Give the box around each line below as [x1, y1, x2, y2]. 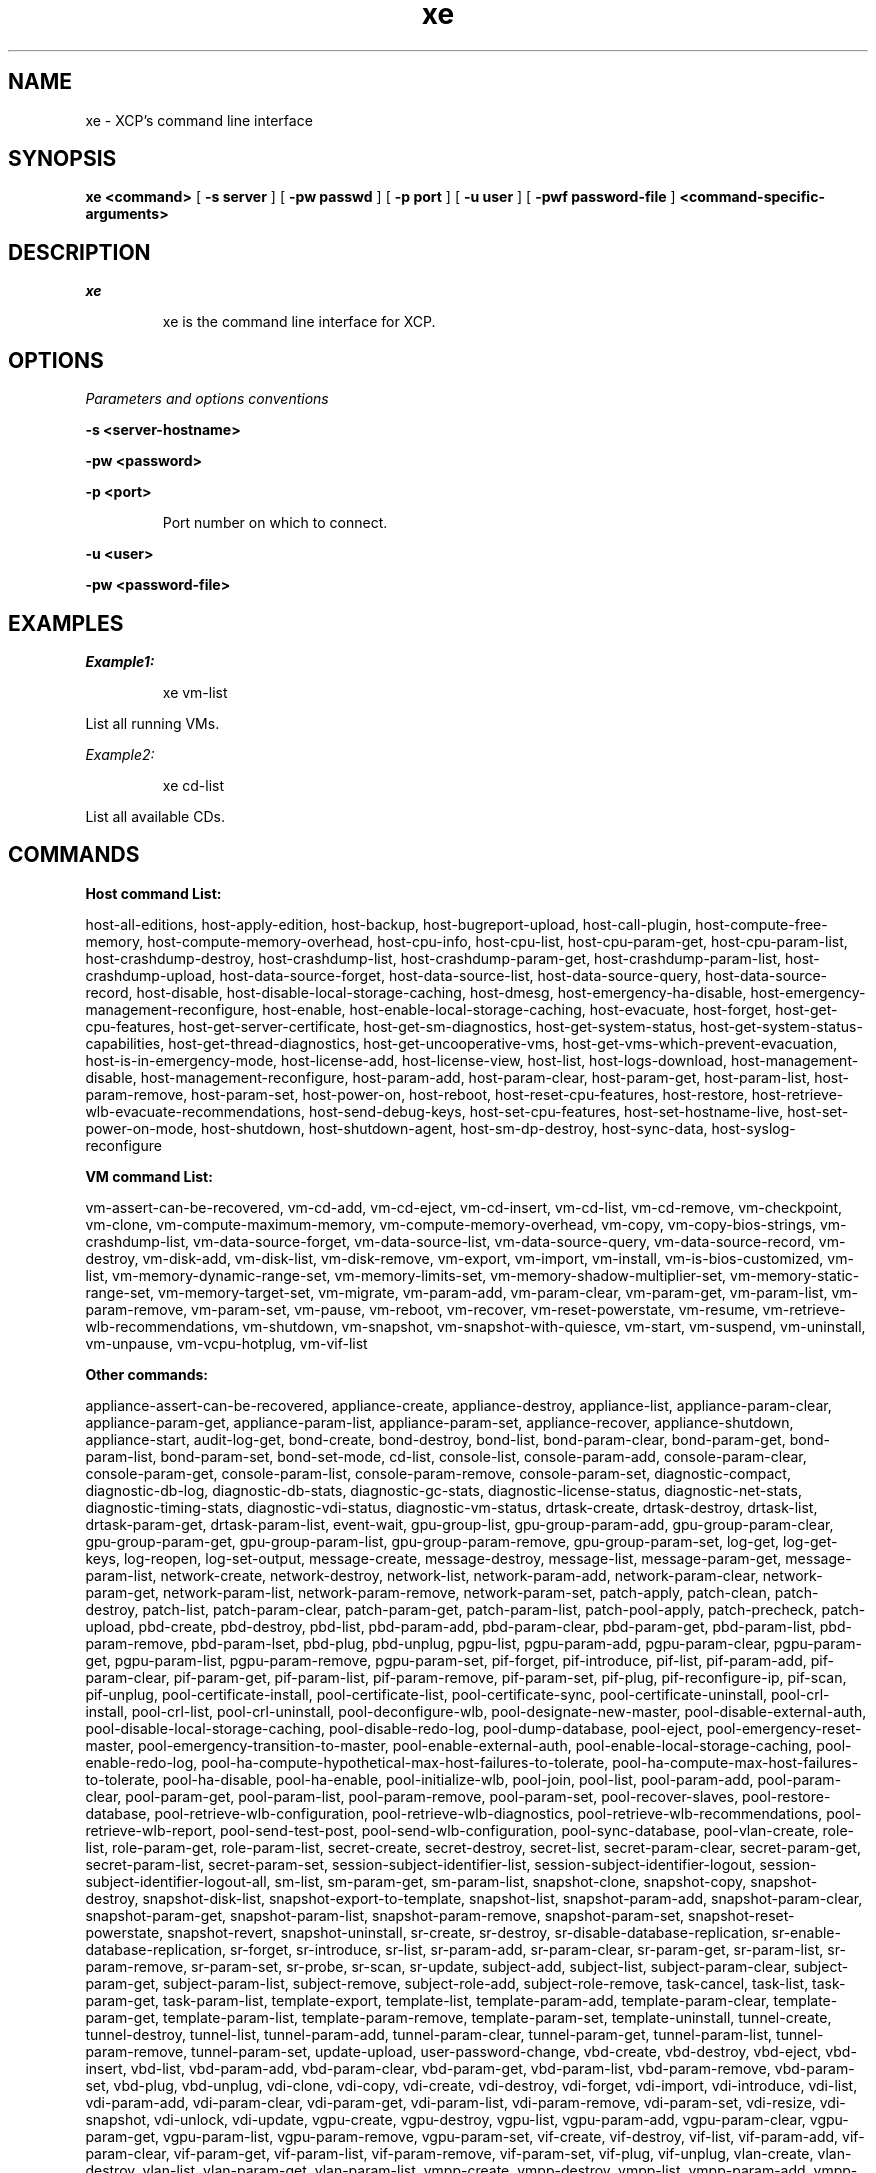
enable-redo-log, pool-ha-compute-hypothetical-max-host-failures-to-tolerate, [85, 1753, 609, 1771]
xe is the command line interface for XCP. [162, 313, 436, 331]
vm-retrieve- [762, 1300, 846, 1318]
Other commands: [85, 1365, 208, 1383]
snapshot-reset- [688, 1906, 795, 1924]
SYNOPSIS [8, 146, 117, 172]
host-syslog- [711, 1119, 796, 1137]
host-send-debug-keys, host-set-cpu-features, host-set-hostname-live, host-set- [308, 1102, 849, 1120]
